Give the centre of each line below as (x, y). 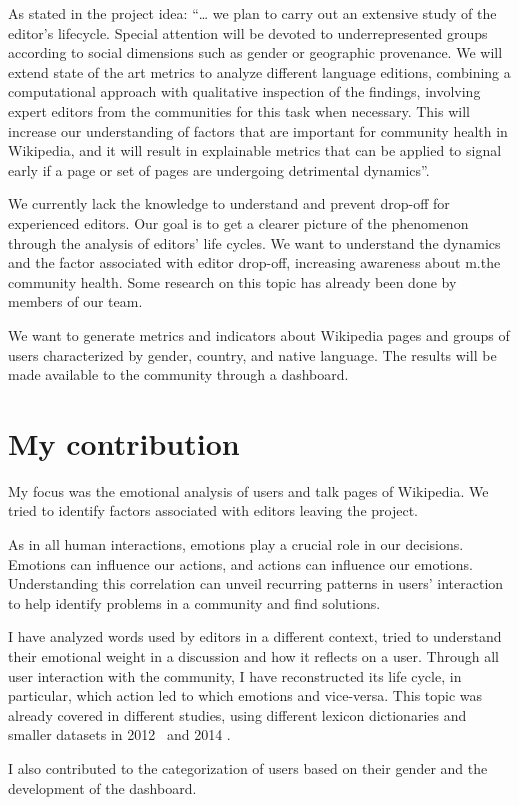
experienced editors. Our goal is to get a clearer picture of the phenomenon (238, 222)
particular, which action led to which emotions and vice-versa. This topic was (245, 695)
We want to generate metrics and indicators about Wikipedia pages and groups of (259, 334)
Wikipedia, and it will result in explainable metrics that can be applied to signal (255, 150)
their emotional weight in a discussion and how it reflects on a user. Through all (253, 655)
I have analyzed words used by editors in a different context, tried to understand (255, 636)
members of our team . (75, 301)
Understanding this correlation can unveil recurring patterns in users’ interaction (256, 583)
